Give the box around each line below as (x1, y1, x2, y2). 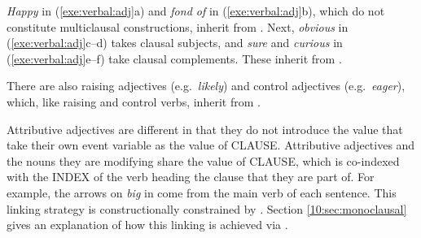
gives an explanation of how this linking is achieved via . (7, 216, 288, 233)
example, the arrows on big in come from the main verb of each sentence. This (7, 184, 397, 201)
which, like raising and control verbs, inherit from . (7, 93, 261, 110)
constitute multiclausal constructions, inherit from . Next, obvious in (7, 18, 349, 35)
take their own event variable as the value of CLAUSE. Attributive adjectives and (7, 136, 415, 154)
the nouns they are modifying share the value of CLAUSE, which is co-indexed (7, 152, 400, 169)
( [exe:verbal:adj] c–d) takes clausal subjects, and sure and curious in (7, 34, 343, 51)
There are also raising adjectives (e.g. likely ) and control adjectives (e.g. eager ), (7, 77, 406, 94)
